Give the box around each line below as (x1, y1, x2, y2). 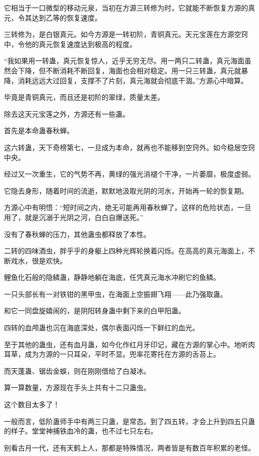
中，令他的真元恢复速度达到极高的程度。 (4, 38, 136, 49)
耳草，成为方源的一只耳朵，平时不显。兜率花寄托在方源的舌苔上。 (4, 349, 220, 359)
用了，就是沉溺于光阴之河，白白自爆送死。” (4, 212, 143, 222)
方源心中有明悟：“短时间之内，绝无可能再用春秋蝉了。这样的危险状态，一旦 (4, 202, 252, 213)
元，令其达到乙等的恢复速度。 (4, 12, 102, 22)
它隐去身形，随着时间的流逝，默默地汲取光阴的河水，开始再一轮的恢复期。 (4, 185, 248, 196)
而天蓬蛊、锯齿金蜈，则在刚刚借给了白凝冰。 (4, 365, 150, 376)
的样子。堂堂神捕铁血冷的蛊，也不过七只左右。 (4, 426, 157, 436)
